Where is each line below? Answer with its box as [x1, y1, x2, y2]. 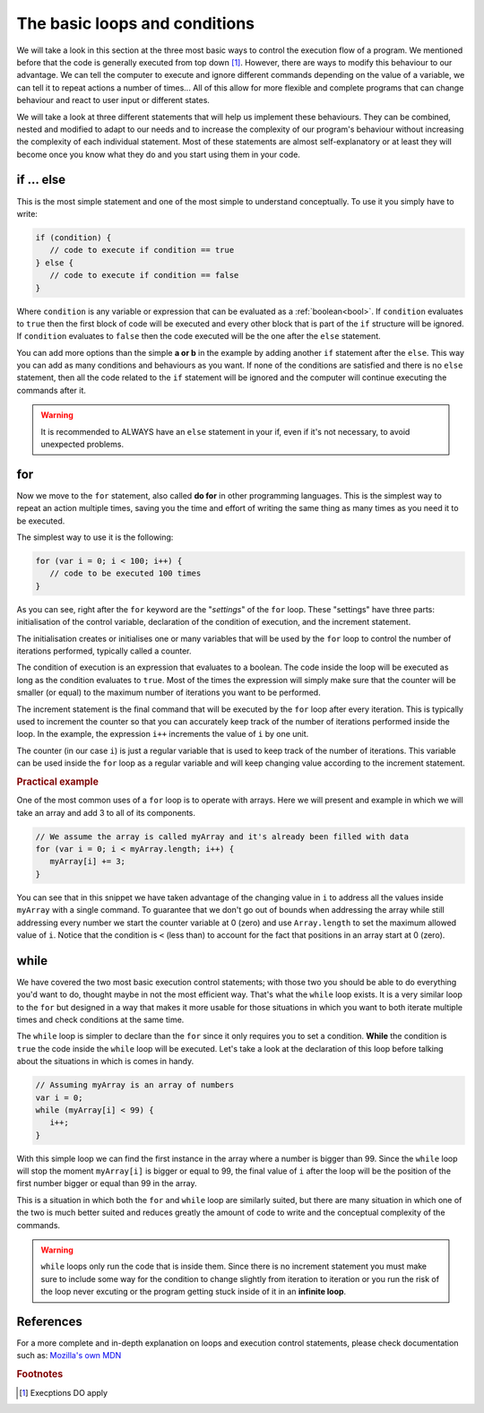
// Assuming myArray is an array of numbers [35, 1080, 235, 1090]
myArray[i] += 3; [49, 856, 125, 867]
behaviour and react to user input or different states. [16, 95, 211, 106]
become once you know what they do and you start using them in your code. [16, 149, 300, 160]
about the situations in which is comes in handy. [16, 1056, 194, 1067]
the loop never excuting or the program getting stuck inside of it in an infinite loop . [40, 1287, 347, 1297]
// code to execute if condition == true [49, 245, 235, 256]
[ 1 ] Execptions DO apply [19, 1387, 108, 1398]
